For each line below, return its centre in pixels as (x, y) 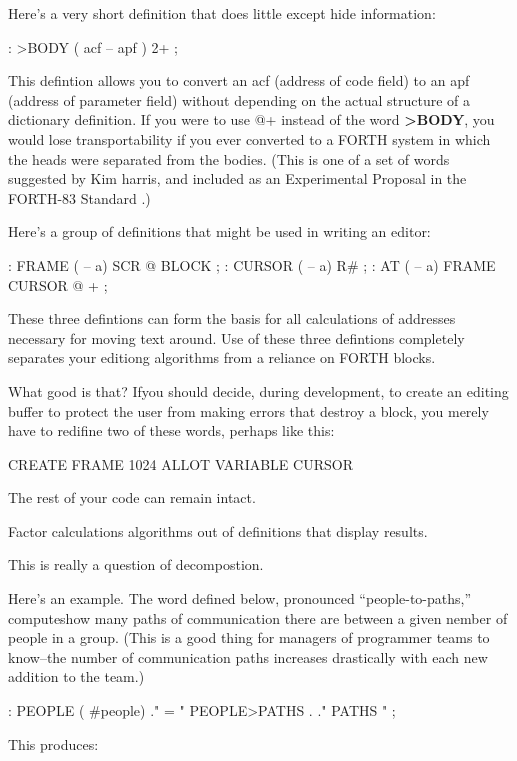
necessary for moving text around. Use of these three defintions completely (236, 337)
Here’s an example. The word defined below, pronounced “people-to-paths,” (240, 598)
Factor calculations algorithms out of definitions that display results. (218, 530)
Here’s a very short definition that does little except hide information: (222, 13)
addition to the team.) (76, 676)
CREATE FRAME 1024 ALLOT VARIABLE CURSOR (180, 463)
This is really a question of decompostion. (136, 564)
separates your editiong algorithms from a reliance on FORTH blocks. (222, 357)
